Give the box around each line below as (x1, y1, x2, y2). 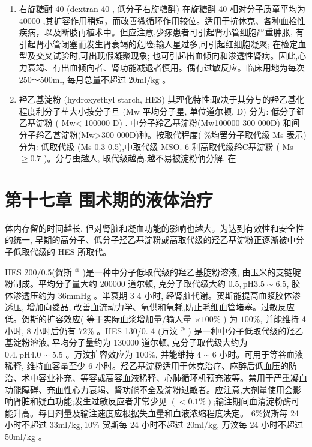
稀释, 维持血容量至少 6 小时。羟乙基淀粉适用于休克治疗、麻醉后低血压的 (5, 359, 289, 372)
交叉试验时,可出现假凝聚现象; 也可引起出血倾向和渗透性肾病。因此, (35, 49, 298, 62)
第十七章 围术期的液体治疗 (5, 187, 213, 211)
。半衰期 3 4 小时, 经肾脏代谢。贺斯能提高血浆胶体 (94, 289, 292, 301)
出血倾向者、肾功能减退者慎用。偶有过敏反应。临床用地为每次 (61, 61, 305, 73)
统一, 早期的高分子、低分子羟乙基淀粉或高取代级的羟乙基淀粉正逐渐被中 (13, 233, 296, 246)
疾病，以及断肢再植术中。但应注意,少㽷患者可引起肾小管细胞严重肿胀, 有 (19, 26, 304, 38)
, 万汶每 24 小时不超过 (217, 418, 304, 431)
